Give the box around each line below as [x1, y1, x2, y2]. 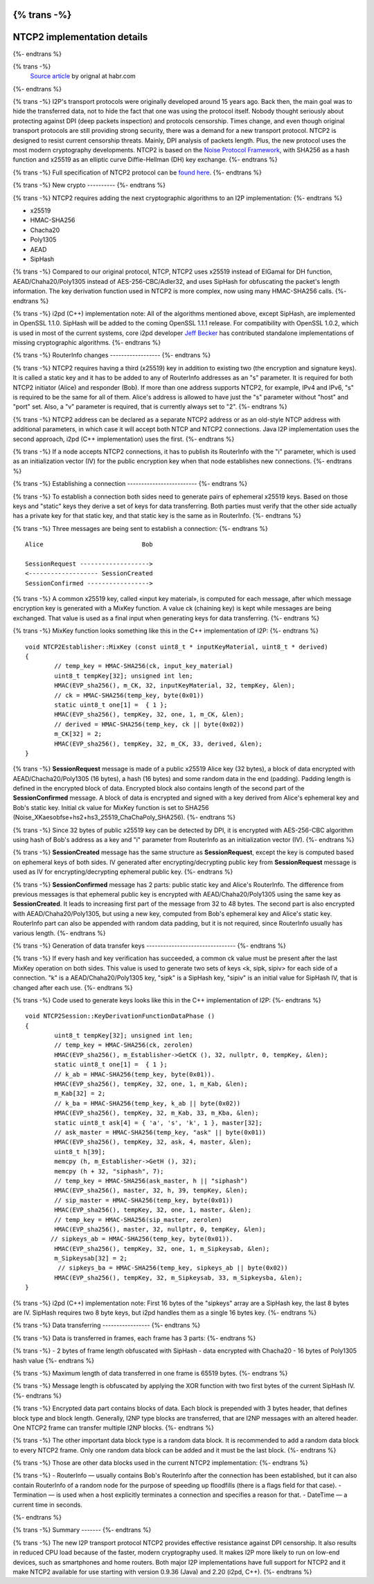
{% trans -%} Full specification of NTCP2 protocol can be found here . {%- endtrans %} [12, 168, 262, 177]
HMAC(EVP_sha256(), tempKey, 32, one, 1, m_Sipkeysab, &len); [54, 1245, 270, 1252]
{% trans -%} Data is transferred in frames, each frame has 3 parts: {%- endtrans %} [12, 1333, 256, 1342]
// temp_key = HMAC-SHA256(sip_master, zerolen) [54, 1216, 223, 1223]
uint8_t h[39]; [54, 1148, 106, 1155]
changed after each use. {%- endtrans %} [12, 983, 133, 991]
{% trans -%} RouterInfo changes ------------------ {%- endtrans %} [12, 351, 211, 359]
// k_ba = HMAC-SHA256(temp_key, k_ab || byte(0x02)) [54, 1099, 241, 1107]
